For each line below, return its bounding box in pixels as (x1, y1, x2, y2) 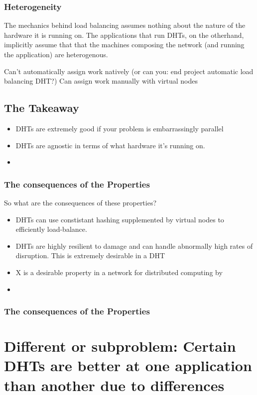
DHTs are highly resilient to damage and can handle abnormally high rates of (15, 240, 253, 251)
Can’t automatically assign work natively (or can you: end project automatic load (4, 66, 254, 76)
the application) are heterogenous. (4, 49, 108, 59)
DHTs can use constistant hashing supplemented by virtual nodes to (15, 214, 224, 224)
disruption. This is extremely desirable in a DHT (15, 250, 165, 261)
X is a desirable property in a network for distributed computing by (15, 267, 223, 277)
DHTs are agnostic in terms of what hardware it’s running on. (15, 140, 205, 150)
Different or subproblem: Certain (4, 336, 236, 356)
